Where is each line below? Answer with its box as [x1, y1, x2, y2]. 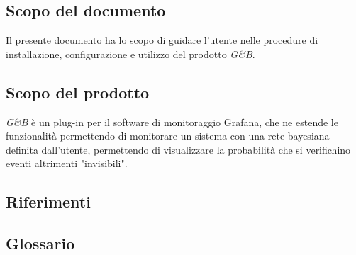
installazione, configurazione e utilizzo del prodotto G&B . [6, 46, 255, 61]
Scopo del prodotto [6, 81, 150, 103]
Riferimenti [6, 191, 91, 212]
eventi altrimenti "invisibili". [6, 156, 128, 171]
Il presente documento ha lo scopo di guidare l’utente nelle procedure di [6, 33, 318, 47]
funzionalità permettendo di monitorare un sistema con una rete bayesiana [6, 128, 330, 143]
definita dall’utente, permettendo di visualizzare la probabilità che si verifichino [6, 142, 351, 157]
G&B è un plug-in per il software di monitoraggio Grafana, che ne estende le [6, 114, 338, 129]
